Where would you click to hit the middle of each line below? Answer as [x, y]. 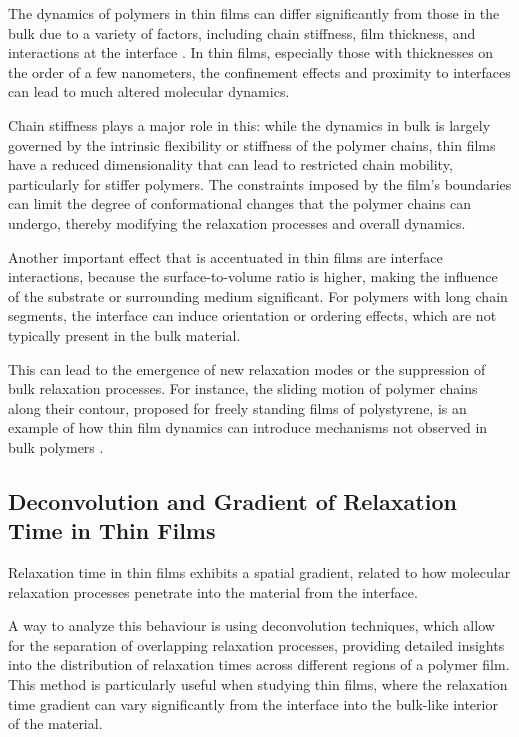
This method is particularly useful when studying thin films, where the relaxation [258, 684]
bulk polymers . [56, 446]
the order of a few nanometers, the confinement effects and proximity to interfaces [259, 71]
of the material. [55, 723]
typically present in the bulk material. [124, 334]
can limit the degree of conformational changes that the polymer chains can [240, 203]
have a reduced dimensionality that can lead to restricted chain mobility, [230, 164]
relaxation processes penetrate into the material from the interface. [213, 591]
